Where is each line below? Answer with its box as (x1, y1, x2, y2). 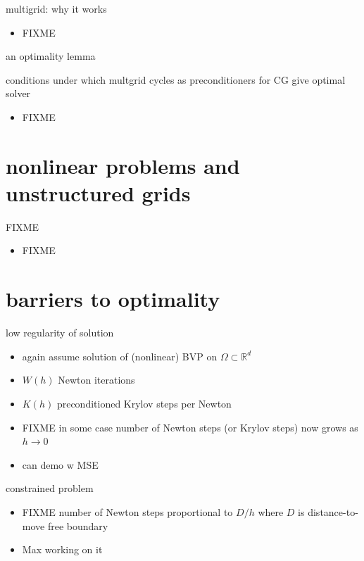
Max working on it (22, 542, 103, 557)
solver (6, 86, 31, 101)
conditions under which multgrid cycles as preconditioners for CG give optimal (6, 72, 346, 87)
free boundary (47, 518, 108, 533)
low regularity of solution (6, 325, 114, 340)
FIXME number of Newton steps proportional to (22, 504, 233, 519)
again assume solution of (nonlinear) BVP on (22, 348, 218, 363)
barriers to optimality (6, 284, 220, 313)
